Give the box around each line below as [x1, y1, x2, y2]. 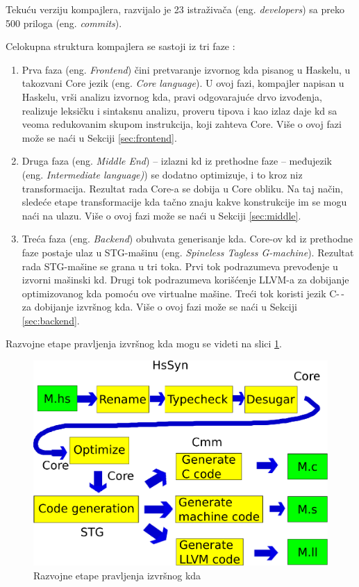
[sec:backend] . [22, 313, 80, 327]
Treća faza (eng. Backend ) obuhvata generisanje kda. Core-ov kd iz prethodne [22, 231, 353, 246]
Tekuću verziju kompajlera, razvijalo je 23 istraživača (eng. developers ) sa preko [6, 2, 344, 16]
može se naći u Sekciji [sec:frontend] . [22, 130, 177, 144]
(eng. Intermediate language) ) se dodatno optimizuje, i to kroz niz [22, 167, 303, 181]
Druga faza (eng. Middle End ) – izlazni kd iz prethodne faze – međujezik [22, 154, 333, 168]
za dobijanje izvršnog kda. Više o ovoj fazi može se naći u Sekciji [22, 299, 297, 314]
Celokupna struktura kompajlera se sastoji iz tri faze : [6, 39, 235, 53]
